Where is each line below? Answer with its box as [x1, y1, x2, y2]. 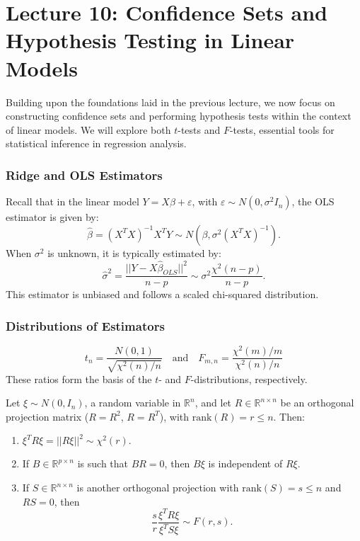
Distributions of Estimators [6, 317, 165, 334]
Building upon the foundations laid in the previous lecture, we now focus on [6, 94, 335, 109]
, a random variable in [84, 395, 181, 410]
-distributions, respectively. [190, 371, 308, 386]
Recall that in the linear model [6, 194, 139, 209]
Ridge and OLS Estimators [6, 166, 163, 183]
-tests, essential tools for [229, 122, 335, 137]
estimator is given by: [6, 210, 99, 224]
